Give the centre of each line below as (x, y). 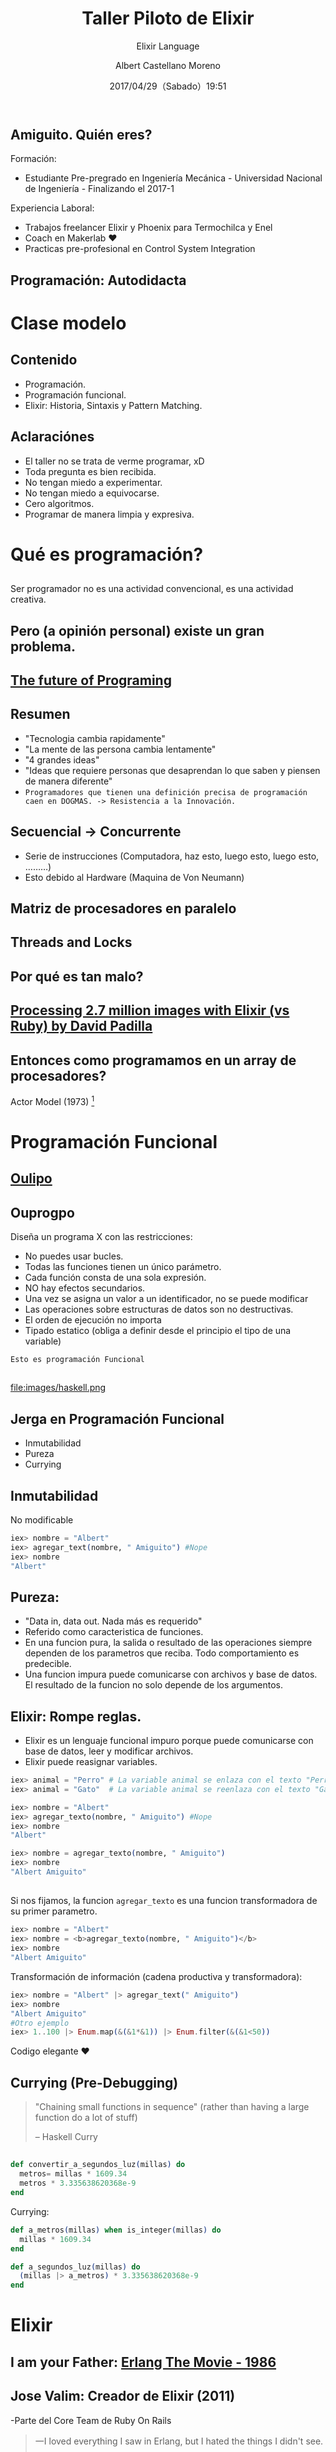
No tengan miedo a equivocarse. (92, 493)
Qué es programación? (107, 554)
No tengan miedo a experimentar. (93, 482)
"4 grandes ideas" (62, 759)
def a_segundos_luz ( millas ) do (75, 2267)
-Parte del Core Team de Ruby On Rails (91, 2420)
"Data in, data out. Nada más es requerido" (113, 1621)
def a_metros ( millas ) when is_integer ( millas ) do (116, 2230)
